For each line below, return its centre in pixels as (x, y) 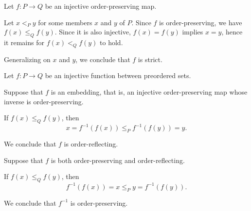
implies (193, 32)
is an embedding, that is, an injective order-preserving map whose (149, 91)
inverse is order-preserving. (44, 101)
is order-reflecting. (91, 144)
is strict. (150, 59)
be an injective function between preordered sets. (118, 75)
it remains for (24, 42)
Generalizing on (27, 59)
